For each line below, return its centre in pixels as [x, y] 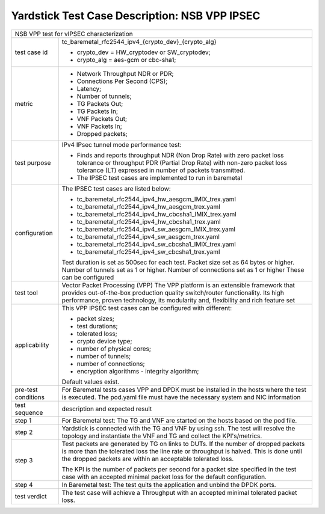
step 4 [24, 485]
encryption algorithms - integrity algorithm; [138, 371]
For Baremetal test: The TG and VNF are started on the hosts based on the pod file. [179, 420]
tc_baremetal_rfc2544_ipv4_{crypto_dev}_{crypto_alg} [139, 41]
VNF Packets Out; [102, 118]
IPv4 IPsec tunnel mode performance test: [122, 144]
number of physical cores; [114, 349]
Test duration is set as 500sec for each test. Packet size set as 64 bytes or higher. [178, 262]
